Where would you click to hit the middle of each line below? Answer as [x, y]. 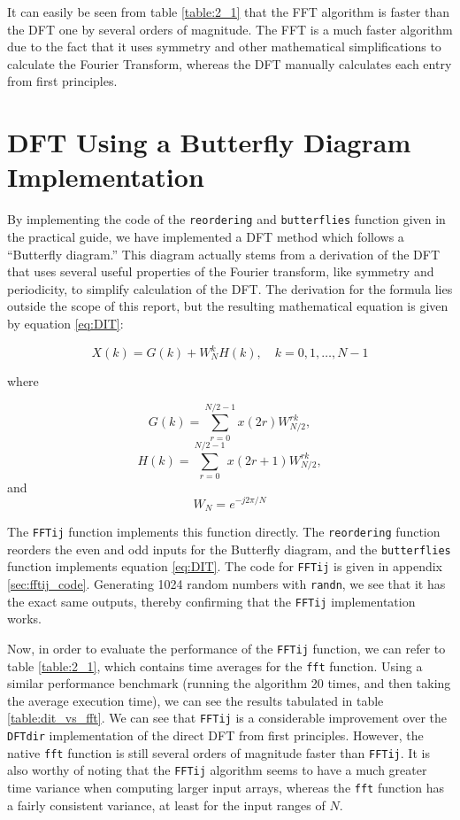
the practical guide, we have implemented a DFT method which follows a [206, 236]
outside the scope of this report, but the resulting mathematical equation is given [228, 306]
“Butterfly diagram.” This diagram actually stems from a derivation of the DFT [224, 254]
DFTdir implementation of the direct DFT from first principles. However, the [215, 735]
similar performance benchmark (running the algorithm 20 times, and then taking [229, 683]
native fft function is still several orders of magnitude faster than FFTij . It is [218, 752]
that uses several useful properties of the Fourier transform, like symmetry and [221, 271]
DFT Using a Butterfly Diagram [209, 142]
